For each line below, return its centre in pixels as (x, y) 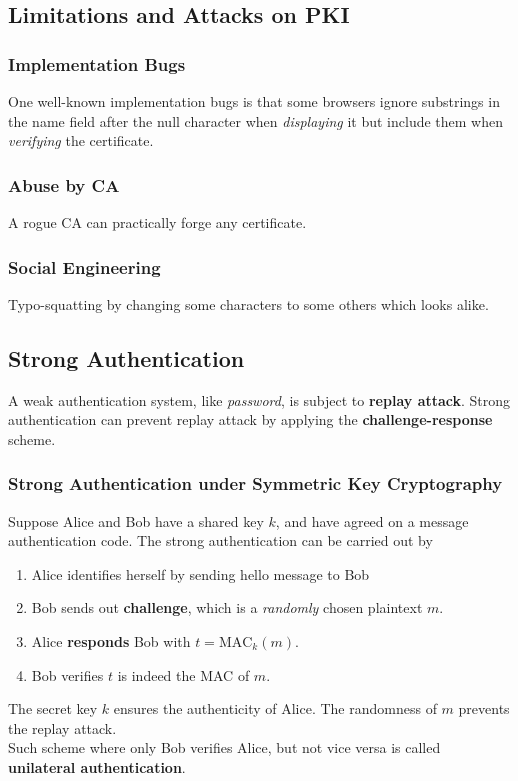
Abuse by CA (64, 184)
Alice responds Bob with (111, 640)
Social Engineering (84, 266)
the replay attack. (62, 727)
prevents (484, 708)
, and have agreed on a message (372, 520)
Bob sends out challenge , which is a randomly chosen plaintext (227, 607)
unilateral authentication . (97, 766)
